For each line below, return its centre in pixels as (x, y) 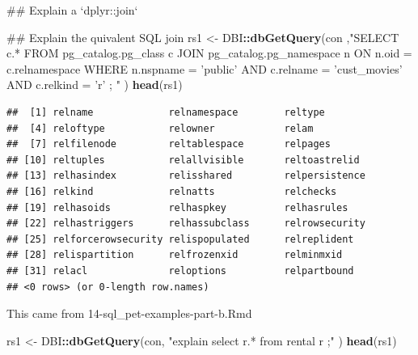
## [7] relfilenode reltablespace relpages (169, 144)
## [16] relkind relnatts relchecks (172, 191)
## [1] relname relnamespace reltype (166, 112)
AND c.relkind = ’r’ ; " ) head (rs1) (95, 85)
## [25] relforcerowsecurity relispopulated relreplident (180, 239)
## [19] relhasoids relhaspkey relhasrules (177, 207)
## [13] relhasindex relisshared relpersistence (186, 176)
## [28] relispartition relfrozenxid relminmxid (175, 255)
